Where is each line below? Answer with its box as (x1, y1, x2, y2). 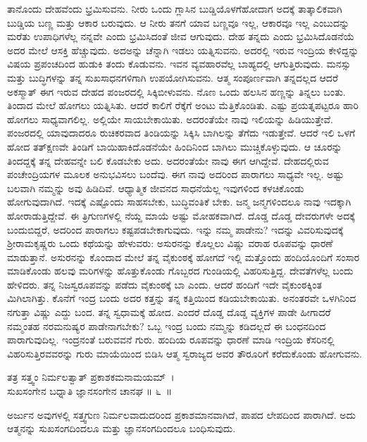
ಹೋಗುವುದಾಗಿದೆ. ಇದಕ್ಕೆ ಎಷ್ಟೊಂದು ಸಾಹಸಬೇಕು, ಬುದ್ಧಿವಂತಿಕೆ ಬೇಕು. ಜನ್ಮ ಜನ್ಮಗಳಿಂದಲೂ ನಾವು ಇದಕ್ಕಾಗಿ (7, 194, 352, 209)
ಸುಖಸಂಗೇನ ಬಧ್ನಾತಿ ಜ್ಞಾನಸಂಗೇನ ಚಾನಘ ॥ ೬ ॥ (7, 384, 173, 398)
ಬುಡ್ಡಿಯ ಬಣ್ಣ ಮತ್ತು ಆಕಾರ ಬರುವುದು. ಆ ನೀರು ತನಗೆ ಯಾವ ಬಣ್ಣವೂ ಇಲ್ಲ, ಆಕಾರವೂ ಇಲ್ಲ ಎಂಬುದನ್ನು (7, 15, 350, 30)
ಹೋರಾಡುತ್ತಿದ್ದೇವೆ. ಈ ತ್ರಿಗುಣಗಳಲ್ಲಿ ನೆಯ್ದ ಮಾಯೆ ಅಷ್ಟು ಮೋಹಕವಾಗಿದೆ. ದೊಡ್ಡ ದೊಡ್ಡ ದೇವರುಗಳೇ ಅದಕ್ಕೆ (7, 208, 355, 222)
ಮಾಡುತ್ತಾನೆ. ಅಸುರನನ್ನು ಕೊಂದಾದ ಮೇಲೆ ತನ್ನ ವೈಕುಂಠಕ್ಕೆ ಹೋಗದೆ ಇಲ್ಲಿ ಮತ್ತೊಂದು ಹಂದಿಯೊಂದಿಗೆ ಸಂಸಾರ (7, 249, 360, 264)
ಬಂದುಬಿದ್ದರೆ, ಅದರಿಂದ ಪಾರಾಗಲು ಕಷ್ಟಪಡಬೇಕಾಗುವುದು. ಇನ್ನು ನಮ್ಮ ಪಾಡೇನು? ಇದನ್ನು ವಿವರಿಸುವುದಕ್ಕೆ (7, 222, 344, 236)
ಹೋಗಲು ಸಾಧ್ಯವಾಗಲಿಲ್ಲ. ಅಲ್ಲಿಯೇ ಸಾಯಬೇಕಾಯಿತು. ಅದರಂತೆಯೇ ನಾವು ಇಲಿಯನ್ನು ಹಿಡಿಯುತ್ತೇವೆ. (7, 111, 334, 126)
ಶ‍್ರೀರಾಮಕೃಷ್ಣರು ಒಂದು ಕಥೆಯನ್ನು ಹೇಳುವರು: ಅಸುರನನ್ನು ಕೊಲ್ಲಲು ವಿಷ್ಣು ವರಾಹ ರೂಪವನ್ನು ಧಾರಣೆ (7, 236, 333, 251)
